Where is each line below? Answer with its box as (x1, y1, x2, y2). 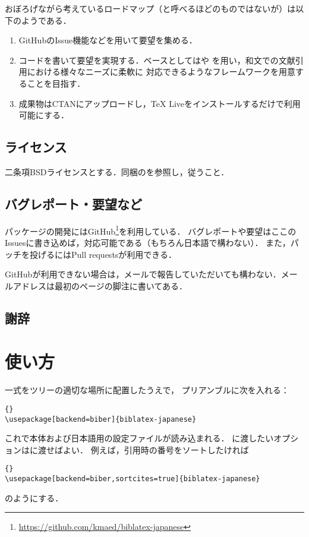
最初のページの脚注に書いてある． (54, 279, 187, 292)
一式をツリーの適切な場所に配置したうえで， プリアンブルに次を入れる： (5, 384, 289, 396)
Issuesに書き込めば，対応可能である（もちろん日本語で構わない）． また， (5, 236, 291, 248)
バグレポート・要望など (5, 194, 142, 213)
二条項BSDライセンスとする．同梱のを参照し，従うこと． (5, 165, 229, 178)
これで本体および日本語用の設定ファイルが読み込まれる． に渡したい (5, 432, 274, 444)
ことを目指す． (27, 77, 86, 89)
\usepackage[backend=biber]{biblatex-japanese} (5, 415, 197, 424)
